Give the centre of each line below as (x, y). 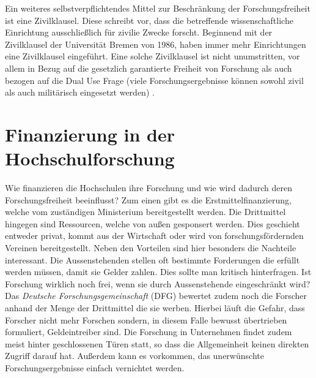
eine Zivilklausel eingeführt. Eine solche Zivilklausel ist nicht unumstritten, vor (152, 56)
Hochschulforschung (90, 158)
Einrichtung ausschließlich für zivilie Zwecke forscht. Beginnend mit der (139, 32)
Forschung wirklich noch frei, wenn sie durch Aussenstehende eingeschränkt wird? (158, 283)
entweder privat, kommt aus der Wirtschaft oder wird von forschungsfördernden (154, 236)
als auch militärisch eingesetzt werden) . (80, 92)
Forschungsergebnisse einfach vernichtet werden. (95, 367)
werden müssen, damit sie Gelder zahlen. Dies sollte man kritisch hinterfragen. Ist (158, 272)
